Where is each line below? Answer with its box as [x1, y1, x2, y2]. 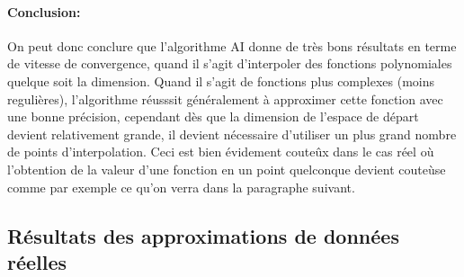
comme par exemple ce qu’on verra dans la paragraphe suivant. [7, 177, 355, 196]
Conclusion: [7, 2, 81, 21]
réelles [7, 247, 67, 275]
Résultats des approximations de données [7, 221, 399, 249]
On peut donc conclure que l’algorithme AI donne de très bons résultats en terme [7, 36, 457, 55]
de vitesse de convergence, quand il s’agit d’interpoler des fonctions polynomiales [7, 54, 452, 73]
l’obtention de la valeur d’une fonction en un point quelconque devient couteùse [7, 159, 446, 178]
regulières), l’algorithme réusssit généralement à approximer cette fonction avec [7, 89, 443, 108]
